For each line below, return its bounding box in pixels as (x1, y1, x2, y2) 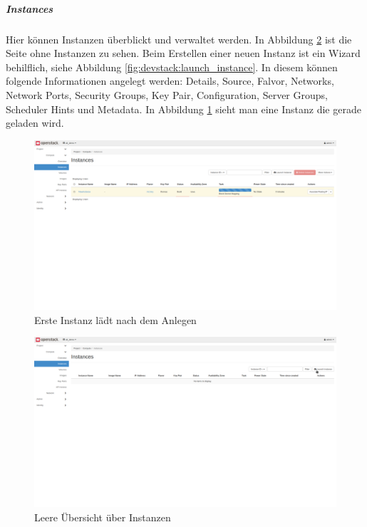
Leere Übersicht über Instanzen (34, 509, 171, 524)
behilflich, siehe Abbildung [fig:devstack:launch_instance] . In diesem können (6, 59, 338, 74)
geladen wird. (6, 115, 64, 130)
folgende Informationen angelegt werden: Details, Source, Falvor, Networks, (6, 73, 334, 88)
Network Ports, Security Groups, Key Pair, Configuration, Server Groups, (6, 87, 328, 102)
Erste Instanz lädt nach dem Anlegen (34, 312, 197, 327)
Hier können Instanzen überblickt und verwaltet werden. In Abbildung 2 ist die (6, 31, 352, 46)
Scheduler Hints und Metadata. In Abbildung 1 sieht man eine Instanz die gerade (6, 101, 361, 116)
